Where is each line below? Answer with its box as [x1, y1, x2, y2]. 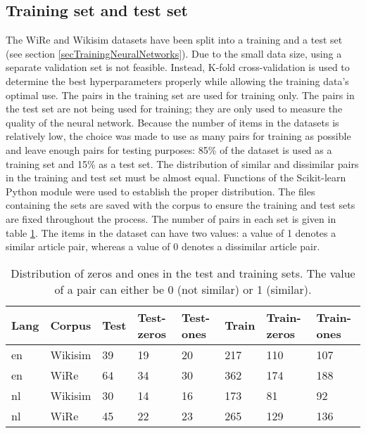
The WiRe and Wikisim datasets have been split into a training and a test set [6, 32, 343, 47]
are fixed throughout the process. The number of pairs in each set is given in [6, 211, 336, 226]
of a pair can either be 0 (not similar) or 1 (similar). [54, 280, 312, 297]
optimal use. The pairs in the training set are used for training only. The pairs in [6, 87, 355, 102]
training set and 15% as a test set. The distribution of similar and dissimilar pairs [6, 156, 359, 171]
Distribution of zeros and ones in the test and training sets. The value [11, 264, 355, 281]
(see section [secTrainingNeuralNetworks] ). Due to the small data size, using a [6, 46, 342, 60]
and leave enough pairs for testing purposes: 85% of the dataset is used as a [6, 142, 332, 157]
